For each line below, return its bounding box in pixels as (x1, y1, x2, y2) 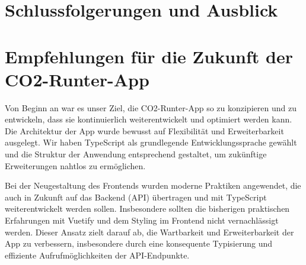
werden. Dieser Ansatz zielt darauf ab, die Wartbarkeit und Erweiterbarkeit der (5, 225, 294, 238)
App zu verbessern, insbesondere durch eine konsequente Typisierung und (5, 237, 273, 250)
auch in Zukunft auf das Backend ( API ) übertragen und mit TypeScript (5, 190, 267, 203)
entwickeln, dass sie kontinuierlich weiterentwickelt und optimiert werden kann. (5, 113, 292, 125)
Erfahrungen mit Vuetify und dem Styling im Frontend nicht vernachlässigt (5, 214, 279, 227)
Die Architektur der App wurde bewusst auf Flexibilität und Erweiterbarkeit (5, 124, 284, 137)
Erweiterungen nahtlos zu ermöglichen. (5, 159, 146, 172)
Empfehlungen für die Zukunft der (5, 44, 293, 68)
